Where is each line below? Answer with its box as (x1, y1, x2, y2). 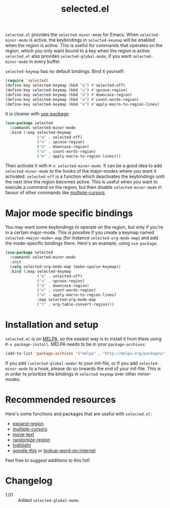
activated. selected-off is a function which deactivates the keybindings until (5, 173, 165, 180)
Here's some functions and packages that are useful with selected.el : (5, 411, 152, 417)
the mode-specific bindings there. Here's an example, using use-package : (5, 240, 158, 246)
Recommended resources (5, 394, 116, 405)
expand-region (12, 420, 44, 426)
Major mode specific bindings (5, 207, 133, 219)
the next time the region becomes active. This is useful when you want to (5, 179, 158, 185)
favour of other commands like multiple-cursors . (5, 189, 106, 196)
